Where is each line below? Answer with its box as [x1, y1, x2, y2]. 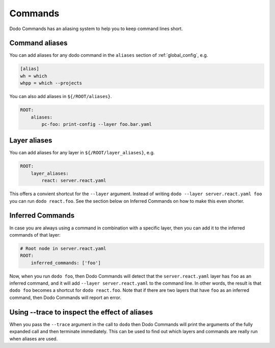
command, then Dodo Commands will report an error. [9, 294, 122, 300]
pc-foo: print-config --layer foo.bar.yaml [41, 121, 152, 127]
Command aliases [9, 39, 68, 48]
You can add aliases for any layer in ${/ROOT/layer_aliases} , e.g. [9, 150, 155, 156]
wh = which [20, 73, 47, 79]
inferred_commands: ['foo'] [31, 260, 101, 266]
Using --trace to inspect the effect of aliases [9, 308, 153, 316]
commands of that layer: [9, 231, 61, 238]
